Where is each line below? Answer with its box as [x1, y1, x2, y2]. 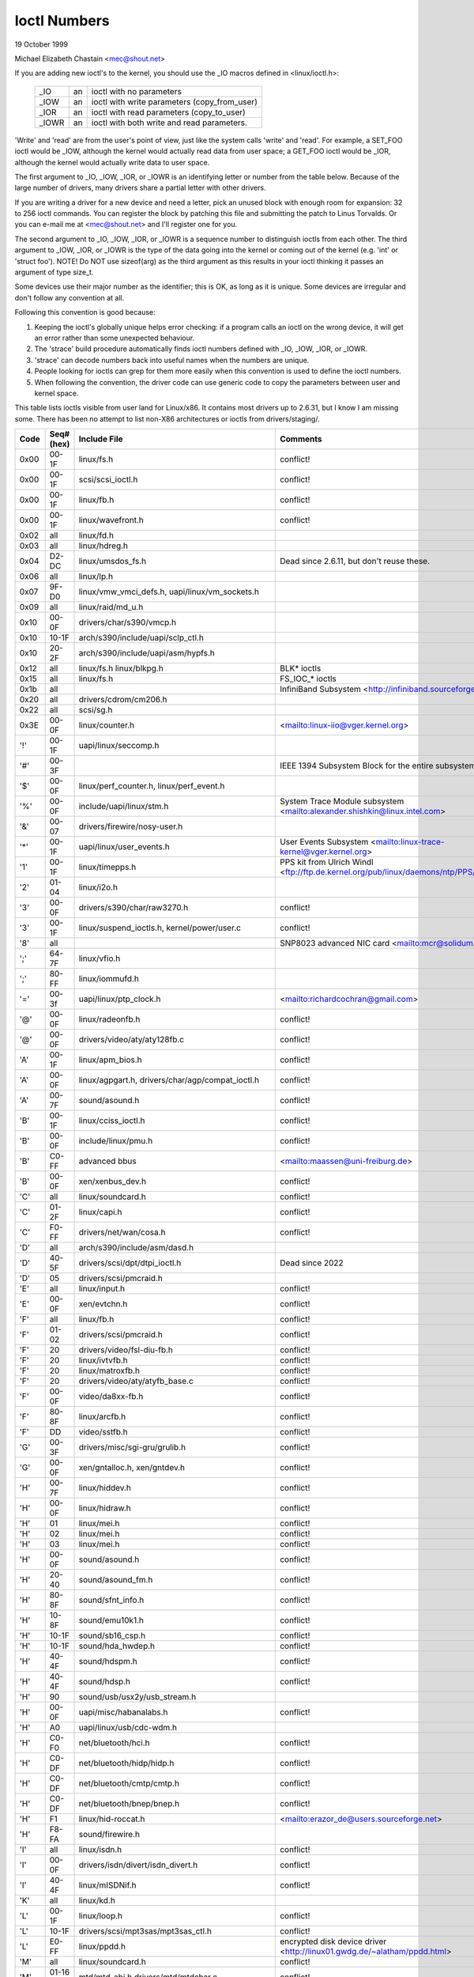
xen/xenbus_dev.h [78, 1176, 146, 1187]
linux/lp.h [78, 571, 114, 582]
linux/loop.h [78, 1911, 122, 1922]
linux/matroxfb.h [78, 1365, 140, 1376]
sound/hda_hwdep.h [78, 1641, 156, 1652]
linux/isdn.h [78, 1844, 122, 1855]
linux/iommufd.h [78, 973, 140, 985]
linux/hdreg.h [78, 540, 129, 551]
